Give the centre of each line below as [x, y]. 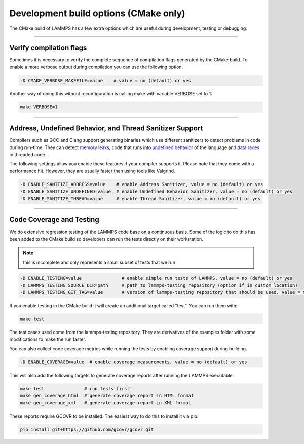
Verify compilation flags [48, 48]
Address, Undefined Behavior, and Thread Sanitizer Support [106, 128]
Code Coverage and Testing [54, 220]
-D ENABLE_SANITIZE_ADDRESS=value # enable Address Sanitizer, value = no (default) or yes [142, 184]
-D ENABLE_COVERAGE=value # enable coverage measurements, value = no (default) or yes [134, 362]
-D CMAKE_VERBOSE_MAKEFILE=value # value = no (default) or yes [106, 80]
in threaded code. [28, 155]
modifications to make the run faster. [48, 339]
